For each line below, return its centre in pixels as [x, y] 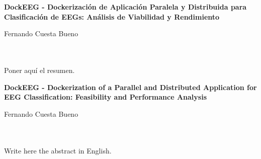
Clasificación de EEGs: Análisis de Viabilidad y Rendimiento [112, 16]
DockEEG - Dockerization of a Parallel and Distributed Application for [130, 87]
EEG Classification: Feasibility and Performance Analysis [106, 97]
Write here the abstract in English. [58, 150]
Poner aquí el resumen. [39, 70]
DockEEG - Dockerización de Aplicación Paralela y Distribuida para [125, 7]
